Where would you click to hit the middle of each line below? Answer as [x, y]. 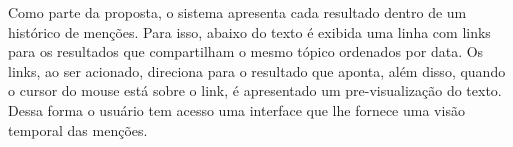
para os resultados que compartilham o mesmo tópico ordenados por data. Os [246, 51]
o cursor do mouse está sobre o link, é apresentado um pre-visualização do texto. [255, 90]
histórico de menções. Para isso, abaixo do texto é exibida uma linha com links [249, 31]
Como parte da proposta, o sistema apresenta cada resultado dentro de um [237, 12]
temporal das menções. [78, 129]
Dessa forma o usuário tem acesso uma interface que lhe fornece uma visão [236, 109]
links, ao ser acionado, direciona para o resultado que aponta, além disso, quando [257, 70]
